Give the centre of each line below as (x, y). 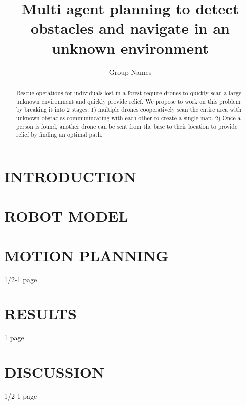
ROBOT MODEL (66, 216)
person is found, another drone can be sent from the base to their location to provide (127, 126)
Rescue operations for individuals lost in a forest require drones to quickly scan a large (129, 92)
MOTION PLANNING (86, 255)
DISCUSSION (54, 372)
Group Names (130, 71)
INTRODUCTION (70, 176)
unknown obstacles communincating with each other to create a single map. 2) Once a (128, 118)
